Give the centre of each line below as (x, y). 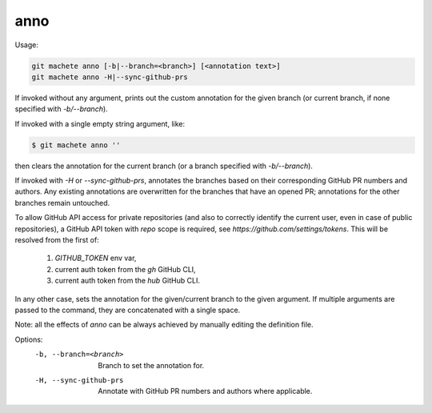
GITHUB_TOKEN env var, (96, 258)
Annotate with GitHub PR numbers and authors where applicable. (205, 391)
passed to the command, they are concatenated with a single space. (128, 310)
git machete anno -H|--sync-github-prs (110, 77)
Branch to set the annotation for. (151, 365)
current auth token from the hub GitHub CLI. (127, 281)
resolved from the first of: (57, 240)
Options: (29, 339)
